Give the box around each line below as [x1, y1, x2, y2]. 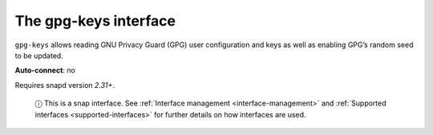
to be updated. [14, 50, 63, 60]
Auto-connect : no [14, 66, 75, 75]
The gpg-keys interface [14, 12, 176, 30]
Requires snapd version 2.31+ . [14, 80, 115, 89]
